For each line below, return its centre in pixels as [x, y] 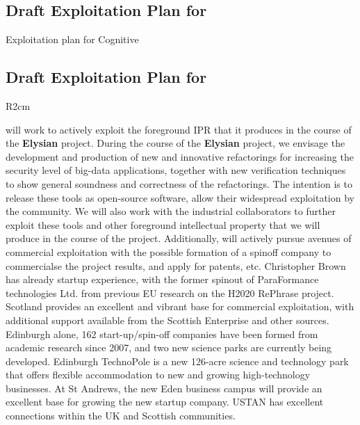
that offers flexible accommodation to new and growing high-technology [158, 375]
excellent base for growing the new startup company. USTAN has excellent [165, 402]
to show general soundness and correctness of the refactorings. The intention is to [179, 183]
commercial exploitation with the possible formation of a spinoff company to [169, 251]
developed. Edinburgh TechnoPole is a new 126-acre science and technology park [177, 361]
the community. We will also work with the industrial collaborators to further [171, 211]
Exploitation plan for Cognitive [72, 39]
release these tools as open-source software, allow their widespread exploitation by [180, 197]
